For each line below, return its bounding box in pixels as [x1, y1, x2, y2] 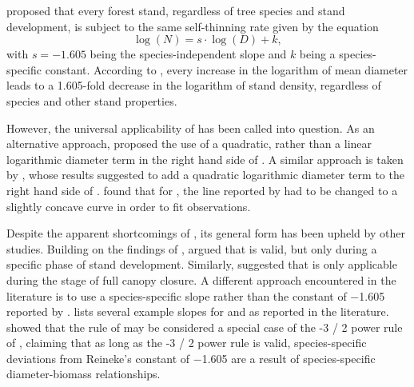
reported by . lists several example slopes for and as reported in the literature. [6, 303, 389, 320]
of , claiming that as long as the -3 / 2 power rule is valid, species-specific [6, 334, 367, 351]
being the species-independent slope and [90, 46, 287, 62]
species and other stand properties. [6, 92, 177, 109]
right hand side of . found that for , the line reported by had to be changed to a [6, 182, 398, 198]
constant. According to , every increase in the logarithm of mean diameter [45, 61, 408, 78]
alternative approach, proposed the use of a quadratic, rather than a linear [6, 135, 372, 152]
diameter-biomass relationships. [6, 365, 161, 382]
